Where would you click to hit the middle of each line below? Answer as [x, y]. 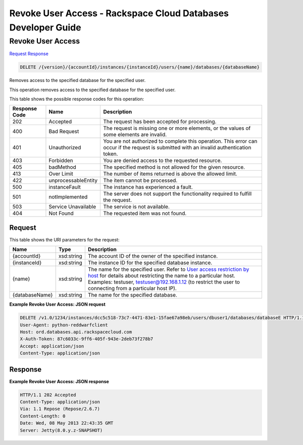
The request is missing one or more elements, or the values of [177, 128]
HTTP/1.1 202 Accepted [48, 395]
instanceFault [65, 187]
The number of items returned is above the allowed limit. [170, 174]
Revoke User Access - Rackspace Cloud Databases [119, 13]
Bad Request [64, 132]
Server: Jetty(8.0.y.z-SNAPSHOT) [61, 430]
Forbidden [61, 160]
